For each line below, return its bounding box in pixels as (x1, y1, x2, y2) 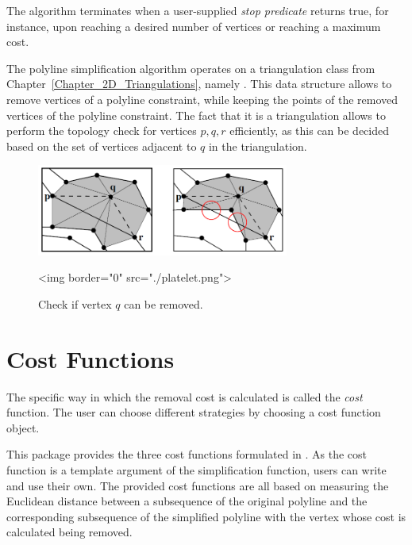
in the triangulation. (208, 137, 307, 154)
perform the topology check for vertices (6, 122, 197, 139)
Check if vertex (38, 295, 112, 312)
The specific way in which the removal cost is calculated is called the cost (6, 388, 363, 405)
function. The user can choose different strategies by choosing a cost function (6, 404, 381, 420)
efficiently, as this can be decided (229, 122, 390, 139)
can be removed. (124, 295, 203, 312)
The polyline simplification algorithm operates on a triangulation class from (6, 59, 375, 76)
